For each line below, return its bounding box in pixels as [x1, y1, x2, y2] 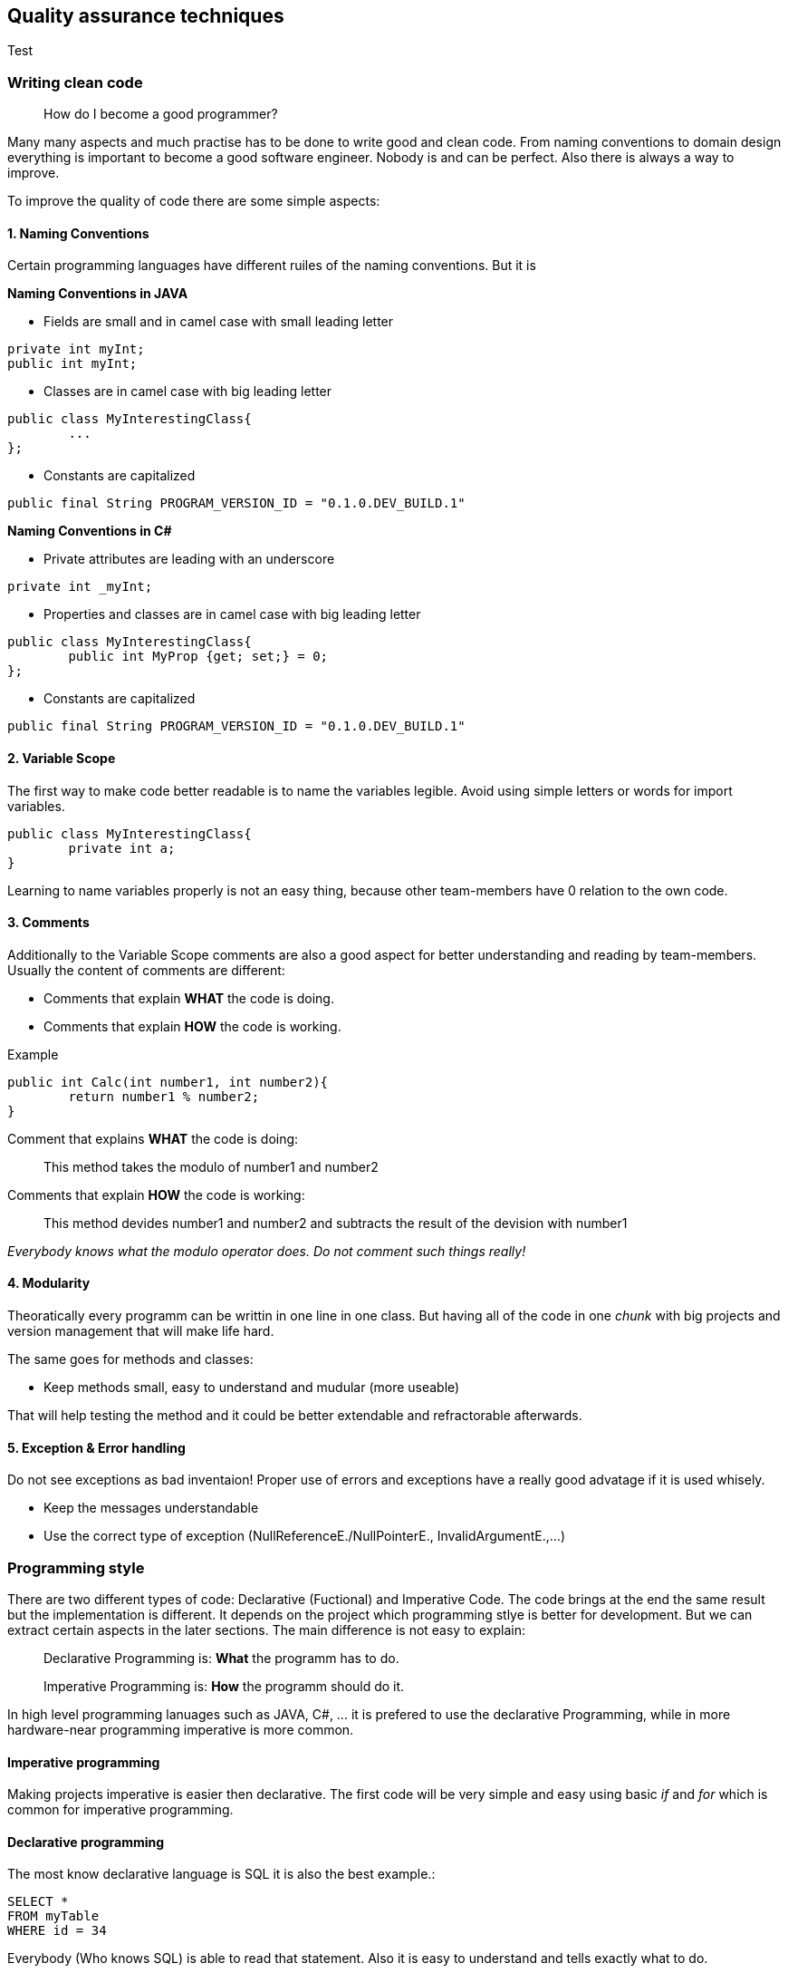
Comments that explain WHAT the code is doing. [43, 990, 334, 1006]
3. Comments [7, 914, 90, 931]
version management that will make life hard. [7, 1323, 274, 1340]
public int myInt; [7, 356, 138, 372]
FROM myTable [7, 1909, 100, 1924]
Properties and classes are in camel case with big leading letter [43, 606, 421, 623]
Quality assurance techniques [7, 5, 284, 27]
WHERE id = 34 [7, 1923, 107, 1939]
